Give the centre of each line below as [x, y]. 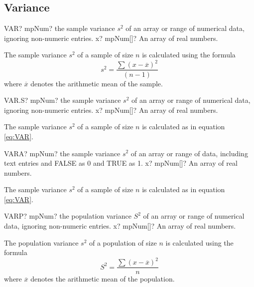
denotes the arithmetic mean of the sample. [97, 83]
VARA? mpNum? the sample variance [62, 153]
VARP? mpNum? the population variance [68, 216]
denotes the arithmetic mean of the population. [103, 279]
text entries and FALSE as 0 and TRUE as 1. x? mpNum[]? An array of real [121, 163]
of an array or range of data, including [189, 153]
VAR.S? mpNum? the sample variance [63, 100]
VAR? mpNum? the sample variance [60, 28]
